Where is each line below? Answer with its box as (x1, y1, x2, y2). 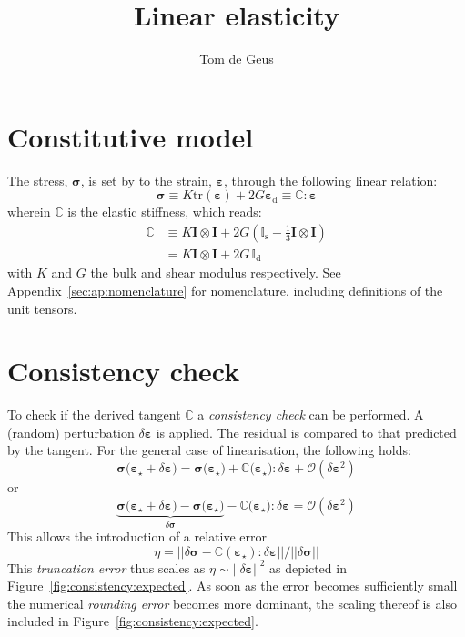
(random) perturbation (7, 422, 135, 441)
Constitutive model (7, 117, 254, 155)
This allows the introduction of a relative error (7, 527, 268, 546)
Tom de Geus (199, 49, 274, 68)
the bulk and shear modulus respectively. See (90, 263, 341, 282)
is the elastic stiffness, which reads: (67, 202, 262, 221)
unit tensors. (7, 298, 77, 318)
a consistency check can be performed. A (197, 405, 424, 424)
